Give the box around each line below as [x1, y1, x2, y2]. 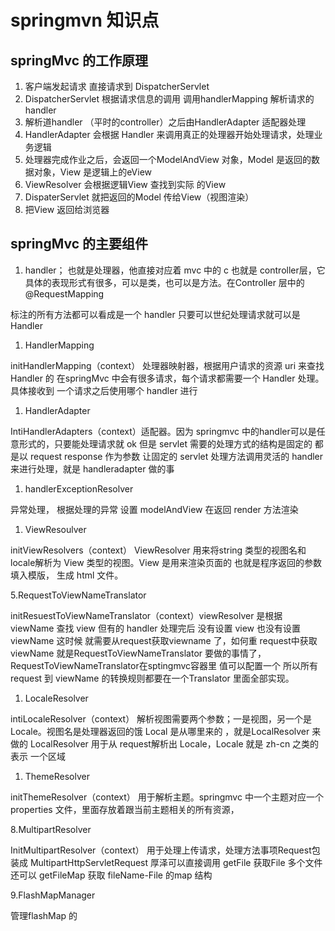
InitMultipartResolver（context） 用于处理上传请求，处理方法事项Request [10, 844, 312, 856]
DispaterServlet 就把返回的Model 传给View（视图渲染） [24, 191, 255, 203]
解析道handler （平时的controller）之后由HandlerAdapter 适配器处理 [24, 116, 307, 128]
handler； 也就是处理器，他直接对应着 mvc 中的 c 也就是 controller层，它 [24, 264, 326, 276]
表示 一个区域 [10, 750, 66, 762]
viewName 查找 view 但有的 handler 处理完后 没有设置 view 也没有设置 [10, 622, 302, 634]
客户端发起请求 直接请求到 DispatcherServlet [24, 81, 210, 92]
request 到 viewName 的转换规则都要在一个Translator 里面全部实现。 [10, 672, 295, 684]
